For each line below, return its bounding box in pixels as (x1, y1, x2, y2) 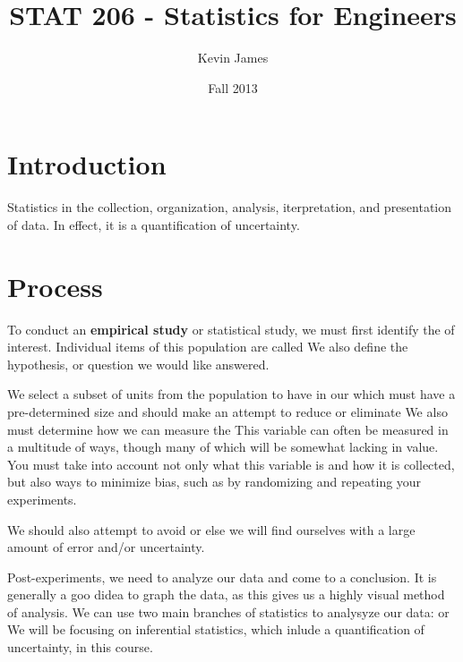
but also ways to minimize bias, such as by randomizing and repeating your (7, 472, 422, 491)
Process (7, 267, 103, 304)
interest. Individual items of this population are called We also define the (7, 337, 408, 356)
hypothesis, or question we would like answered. (7, 354, 270, 373)
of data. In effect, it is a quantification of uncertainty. (7, 215, 300, 233)
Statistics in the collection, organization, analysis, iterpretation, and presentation (7, 198, 452, 216)
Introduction (7, 146, 167, 182)
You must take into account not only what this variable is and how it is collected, (7, 454, 455, 473)
